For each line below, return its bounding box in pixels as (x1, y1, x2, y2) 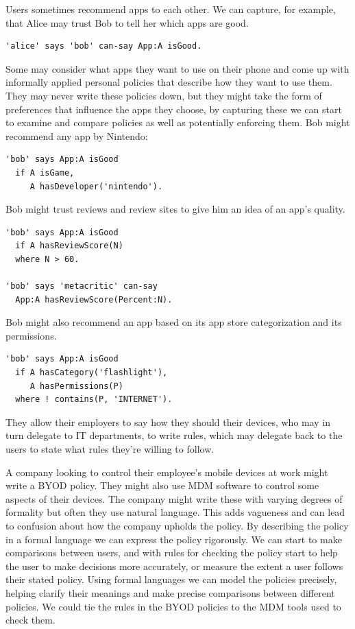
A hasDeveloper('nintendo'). (29, 181, 163, 191)
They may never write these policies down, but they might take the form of (5, 88, 322, 102)
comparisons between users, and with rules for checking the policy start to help (5, 545, 338, 560)
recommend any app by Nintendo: (5, 128, 148, 143)
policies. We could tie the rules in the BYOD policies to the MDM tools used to (5, 599, 341, 613)
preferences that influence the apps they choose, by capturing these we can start (5, 102, 342, 116)
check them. (5, 613, 56, 627)
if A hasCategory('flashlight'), (15, 368, 168, 378)
